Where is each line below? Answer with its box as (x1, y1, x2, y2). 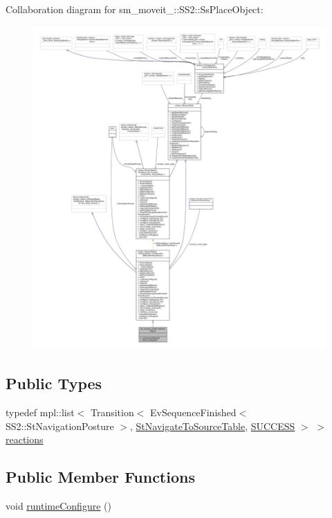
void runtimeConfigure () (6, 499, 111, 513)
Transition (90, 405, 134, 420)
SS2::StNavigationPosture (6, 418, 114, 433)
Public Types (6, 373, 102, 394)
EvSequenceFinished (150, 405, 237, 420)
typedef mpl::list (6, 405, 75, 420)
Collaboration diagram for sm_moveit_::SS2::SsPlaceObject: (6, 2, 264, 16)
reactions (6, 432, 44, 447)
